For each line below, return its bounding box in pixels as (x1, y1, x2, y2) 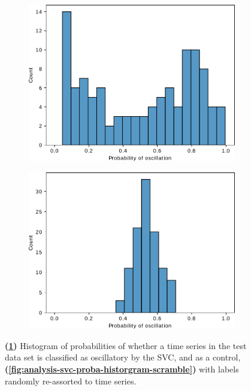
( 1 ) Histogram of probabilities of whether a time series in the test (5, 339, 247, 351)
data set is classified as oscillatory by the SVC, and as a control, (5, 351, 241, 363)
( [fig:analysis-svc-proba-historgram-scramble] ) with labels (5, 362, 239, 375)
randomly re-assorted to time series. (5, 374, 137, 387)
